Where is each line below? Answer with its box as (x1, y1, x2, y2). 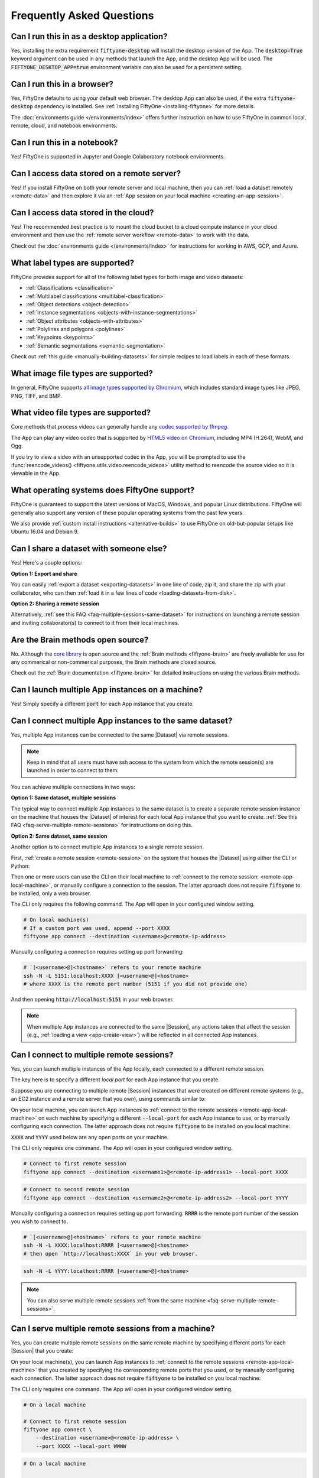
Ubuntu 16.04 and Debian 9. (11, 528, 79, 535)
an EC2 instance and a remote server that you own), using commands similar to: (11, 1095, 206, 1103)
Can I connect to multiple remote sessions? (11, 1049, 174, 1059)
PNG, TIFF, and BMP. (11, 392, 62, 399)
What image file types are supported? (11, 368, 154, 378)
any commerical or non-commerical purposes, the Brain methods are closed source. (11, 659, 217, 666)
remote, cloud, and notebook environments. (11, 122, 118, 129)
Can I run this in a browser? (11, 79, 113, 89)
